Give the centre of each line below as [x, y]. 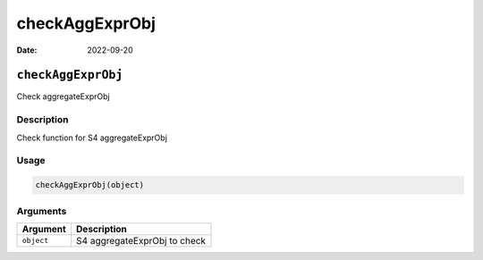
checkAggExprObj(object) [90, 185]
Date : [27, 50]
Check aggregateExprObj [64, 96]
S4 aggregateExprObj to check [141, 240]
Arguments [42, 211]
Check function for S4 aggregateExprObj [92, 138]
